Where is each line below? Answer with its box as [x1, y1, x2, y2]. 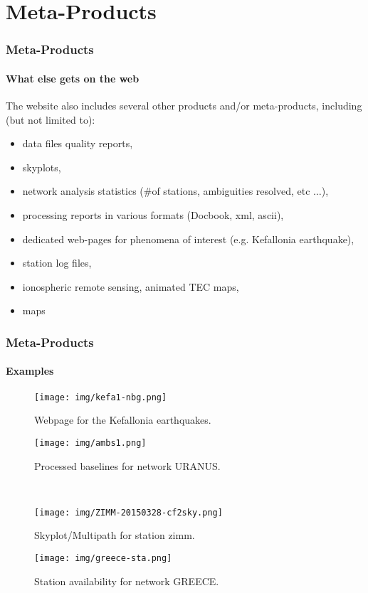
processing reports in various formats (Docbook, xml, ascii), [22, 207, 284, 222]
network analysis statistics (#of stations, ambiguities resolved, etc [22, 183, 310, 198]
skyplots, [22, 159, 61, 174]
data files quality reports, [22, 136, 133, 151]
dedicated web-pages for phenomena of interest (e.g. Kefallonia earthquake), [22, 231, 354, 246]
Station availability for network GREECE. [34, 573, 219, 588]
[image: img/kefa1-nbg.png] [34, 392, 167, 402]
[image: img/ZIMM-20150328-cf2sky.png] [34, 507, 223, 518]
